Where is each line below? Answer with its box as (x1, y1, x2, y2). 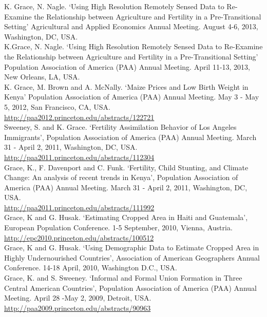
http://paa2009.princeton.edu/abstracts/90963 (4, 302, 151, 313)
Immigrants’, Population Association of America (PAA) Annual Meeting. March (4, 131, 257, 142)
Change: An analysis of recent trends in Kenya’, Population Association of (4, 172, 238, 183)
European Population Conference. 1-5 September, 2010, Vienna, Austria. (4, 222, 233, 233)
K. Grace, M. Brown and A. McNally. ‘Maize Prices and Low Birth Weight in (4, 81, 249, 92)
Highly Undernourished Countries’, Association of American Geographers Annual (4, 252, 260, 263)
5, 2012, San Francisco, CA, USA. (4, 101, 110, 112)
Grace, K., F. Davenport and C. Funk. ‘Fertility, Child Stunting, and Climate (4, 162, 249, 172)
